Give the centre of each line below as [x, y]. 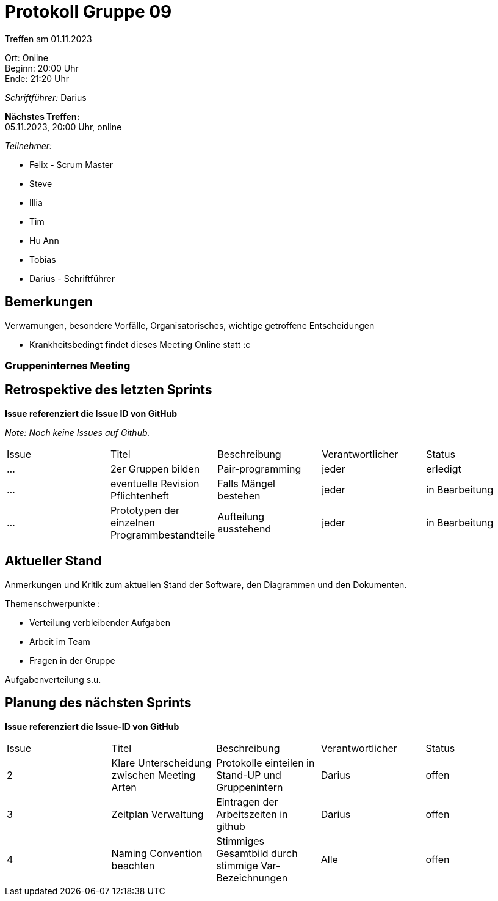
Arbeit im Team [60, 641]
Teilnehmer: [29, 145]
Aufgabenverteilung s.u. [53, 679]
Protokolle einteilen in [265, 763]
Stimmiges [240, 841]
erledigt [444, 469]
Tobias [43, 259]
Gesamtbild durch [257, 853]
